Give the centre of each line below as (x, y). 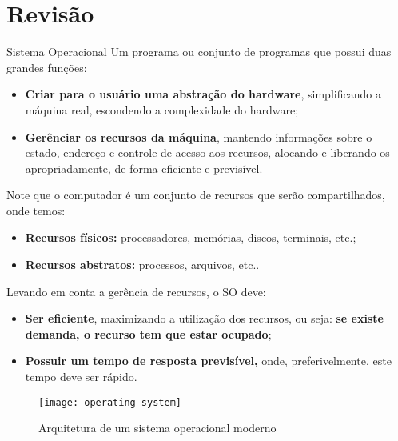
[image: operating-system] (110, 402)
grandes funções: (47, 67)
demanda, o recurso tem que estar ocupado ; (148, 333)
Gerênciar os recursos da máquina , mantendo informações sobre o (199, 136)
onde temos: (36, 210)
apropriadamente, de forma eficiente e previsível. (144, 168)
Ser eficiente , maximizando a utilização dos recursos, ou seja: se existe (204, 318)
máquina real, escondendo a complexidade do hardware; (162, 109)
